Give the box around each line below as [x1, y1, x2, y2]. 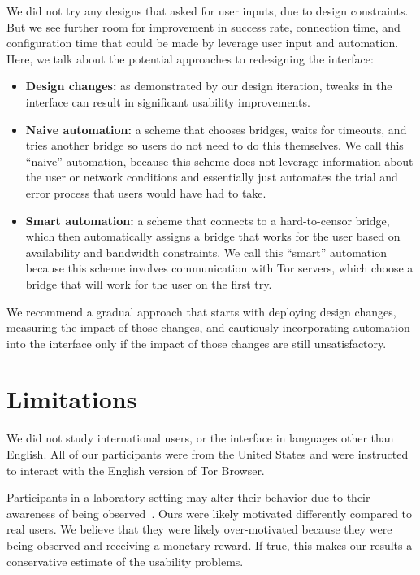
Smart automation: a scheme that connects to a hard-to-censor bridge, [25, 211, 390, 229]
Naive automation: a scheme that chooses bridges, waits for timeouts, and [25, 120, 407, 137]
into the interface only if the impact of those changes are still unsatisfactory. [6, 334, 387, 351]
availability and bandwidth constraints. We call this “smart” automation [25, 243, 387, 260]
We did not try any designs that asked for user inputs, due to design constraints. [6, 2, 409, 19]
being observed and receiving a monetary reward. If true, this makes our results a [6, 536, 413, 553]
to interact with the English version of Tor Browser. [6, 461, 265, 478]
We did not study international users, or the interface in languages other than [6, 429, 394, 446]
